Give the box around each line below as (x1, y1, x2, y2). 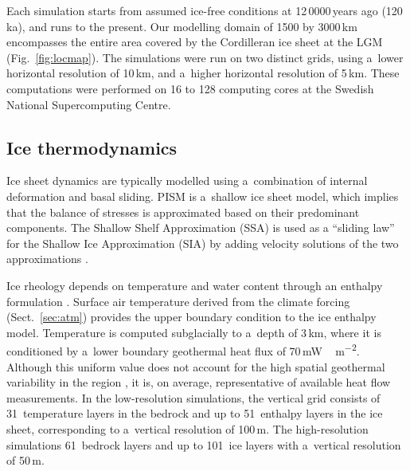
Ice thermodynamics (6, 135, 178, 159)
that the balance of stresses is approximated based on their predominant (6, 203, 360, 220)
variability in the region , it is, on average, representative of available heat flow (6, 374, 391, 391)
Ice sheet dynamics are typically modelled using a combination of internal (6, 172, 368, 189)
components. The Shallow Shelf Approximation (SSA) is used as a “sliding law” (6, 219, 395, 236)
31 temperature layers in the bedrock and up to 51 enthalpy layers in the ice (6, 405, 383, 422)
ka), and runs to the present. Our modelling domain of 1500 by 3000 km (6, 18, 357, 34)
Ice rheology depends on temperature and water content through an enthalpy (6, 277, 383, 293)
